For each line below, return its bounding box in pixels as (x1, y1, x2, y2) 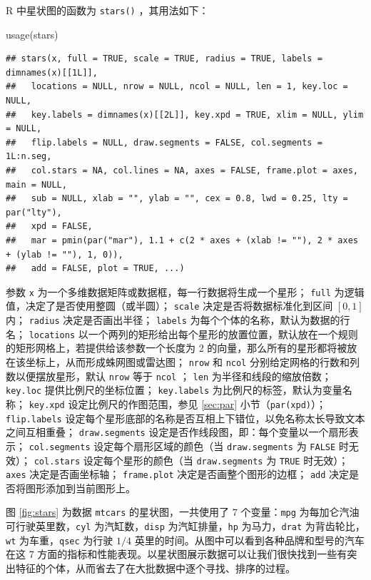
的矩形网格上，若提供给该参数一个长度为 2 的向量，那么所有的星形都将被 (6, 340, 347, 355)
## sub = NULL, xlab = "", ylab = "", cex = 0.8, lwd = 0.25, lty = (6, 193, 348, 204)
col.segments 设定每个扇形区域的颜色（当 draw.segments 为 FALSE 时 (29, 438, 349, 453)
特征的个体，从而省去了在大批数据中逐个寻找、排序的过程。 (15, 561, 295, 576)
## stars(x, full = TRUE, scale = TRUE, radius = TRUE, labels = (6, 54, 322, 64)
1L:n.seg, (6, 151, 52, 162)
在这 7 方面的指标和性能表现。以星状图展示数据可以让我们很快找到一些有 (6, 546, 347, 561)
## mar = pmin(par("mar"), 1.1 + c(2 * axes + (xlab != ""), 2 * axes (6, 235, 358, 245)
